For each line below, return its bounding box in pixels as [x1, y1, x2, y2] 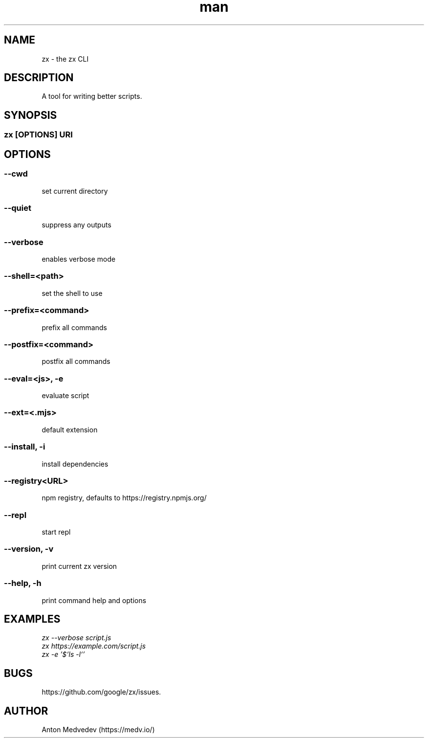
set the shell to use [42, 289, 103, 297]
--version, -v [4, 544, 54, 554]
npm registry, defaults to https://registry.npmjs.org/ [42, 494, 207, 502]
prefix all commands [42, 323, 107, 332]
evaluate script [42, 391, 89, 400]
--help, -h [4, 578, 42, 588]
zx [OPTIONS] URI [4, 130, 73, 140]
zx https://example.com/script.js [42, 642, 146, 651]
